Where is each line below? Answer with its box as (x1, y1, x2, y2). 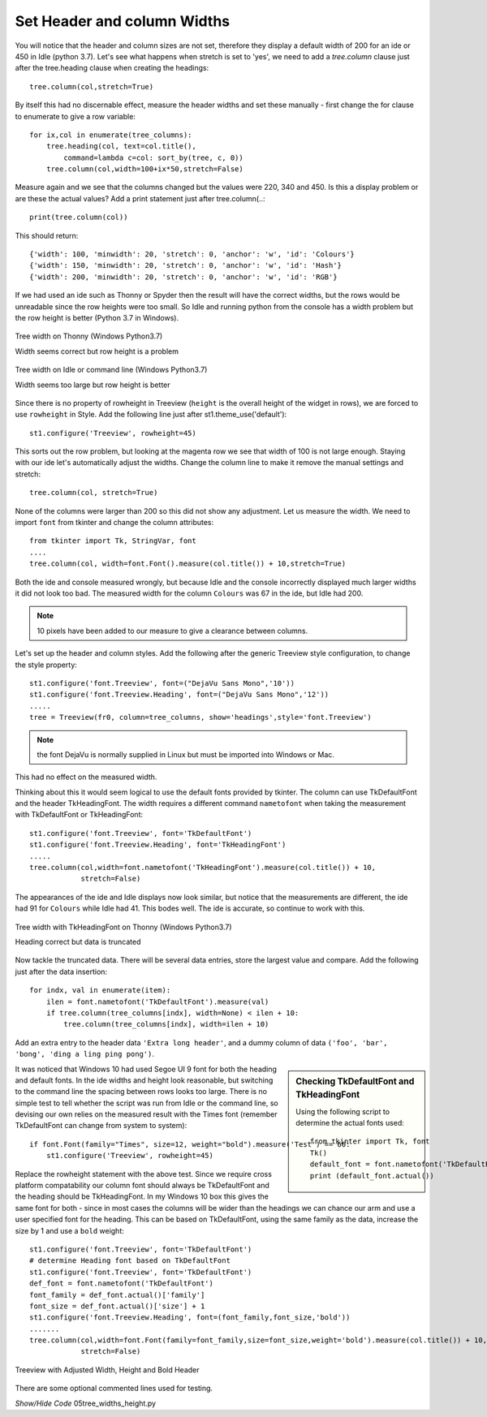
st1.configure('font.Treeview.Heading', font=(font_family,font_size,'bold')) (29, 1313, 351, 1322)
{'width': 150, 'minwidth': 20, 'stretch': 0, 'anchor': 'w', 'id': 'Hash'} (29, 261, 343, 270)
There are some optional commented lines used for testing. (15, 1384, 213, 1393)
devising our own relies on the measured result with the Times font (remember (15, 1109, 278, 1119)
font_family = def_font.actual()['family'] (29, 1290, 205, 1299)
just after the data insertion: (15, 967, 108, 976)
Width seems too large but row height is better (15, 380, 170, 390)
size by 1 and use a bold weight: (15, 1225, 125, 1235)
